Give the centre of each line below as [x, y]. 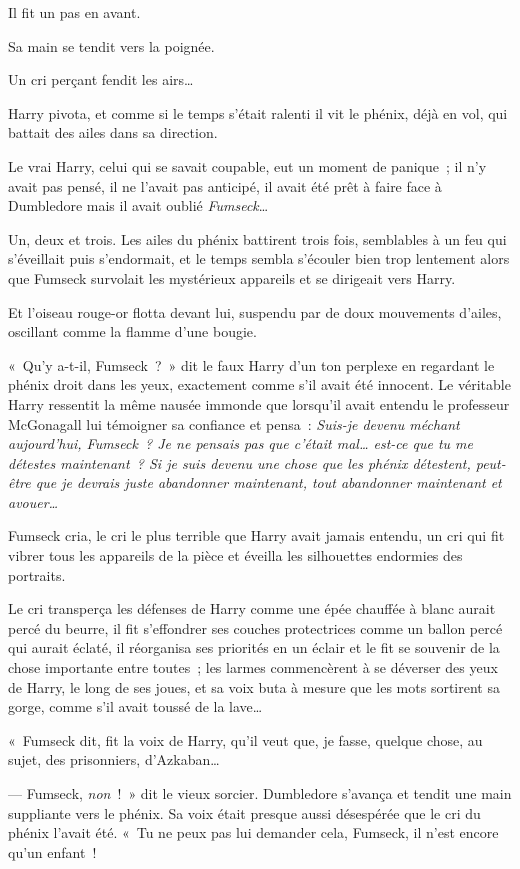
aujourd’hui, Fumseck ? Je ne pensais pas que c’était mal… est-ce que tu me [240, 443]
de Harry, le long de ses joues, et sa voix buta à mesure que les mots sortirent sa [254, 686]
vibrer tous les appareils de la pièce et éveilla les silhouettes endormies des [235, 555]
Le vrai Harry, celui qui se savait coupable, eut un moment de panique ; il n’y [247, 165]
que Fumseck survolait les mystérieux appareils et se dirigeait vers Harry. [232, 277]
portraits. [37, 574]
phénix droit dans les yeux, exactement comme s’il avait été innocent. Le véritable [259, 384]
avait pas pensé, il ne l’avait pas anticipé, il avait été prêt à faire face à [225, 185]
